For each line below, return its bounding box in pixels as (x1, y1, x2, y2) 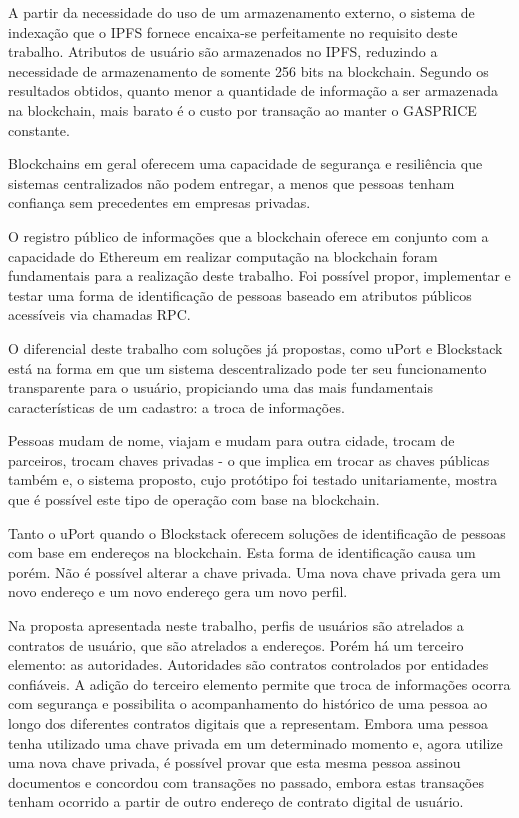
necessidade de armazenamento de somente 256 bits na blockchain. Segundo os (8, 60, 489, 81)
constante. (8, 119, 70, 140)
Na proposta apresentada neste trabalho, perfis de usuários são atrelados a (8, 615, 464, 636)
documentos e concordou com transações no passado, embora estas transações (8, 771, 484, 792)
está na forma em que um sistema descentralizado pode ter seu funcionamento (8, 357, 487, 378)
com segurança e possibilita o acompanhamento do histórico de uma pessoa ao (8, 693, 488, 714)
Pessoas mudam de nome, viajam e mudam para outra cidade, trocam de (8, 430, 455, 451)
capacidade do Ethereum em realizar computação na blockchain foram (8, 245, 438, 266)
